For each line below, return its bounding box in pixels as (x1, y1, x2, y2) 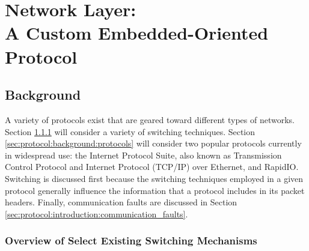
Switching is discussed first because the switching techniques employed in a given (5, 172, 304, 184)
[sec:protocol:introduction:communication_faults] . (5, 207, 188, 220)
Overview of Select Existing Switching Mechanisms (5, 233, 257, 248)
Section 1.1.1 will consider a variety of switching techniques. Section (5, 125, 255, 138)
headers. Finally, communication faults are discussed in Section (5, 196, 237, 208)
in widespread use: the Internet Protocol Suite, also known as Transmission (5, 148, 282, 161)
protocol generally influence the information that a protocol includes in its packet (5, 184, 305, 196)
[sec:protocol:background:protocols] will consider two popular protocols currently (5, 137, 302, 150)
